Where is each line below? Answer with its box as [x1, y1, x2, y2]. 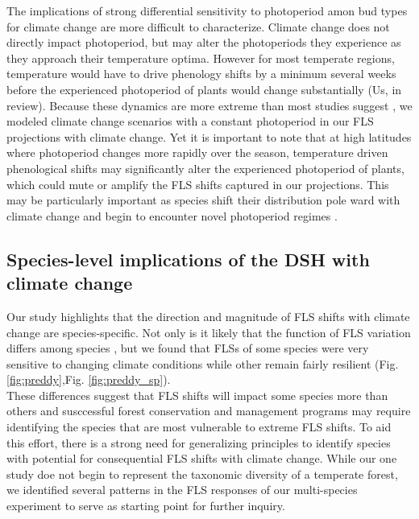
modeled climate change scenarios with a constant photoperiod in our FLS [6, 113, 374, 130]
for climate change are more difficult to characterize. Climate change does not [6, 18, 390, 35]
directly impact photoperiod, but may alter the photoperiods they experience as [6, 34, 401, 51]
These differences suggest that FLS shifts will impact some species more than [6, 386, 388, 403]
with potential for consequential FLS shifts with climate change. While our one [6, 450, 397, 467]
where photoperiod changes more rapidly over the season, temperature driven [6, 144, 388, 161]
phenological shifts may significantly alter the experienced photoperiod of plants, [6, 159, 404, 176]
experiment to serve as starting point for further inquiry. [6, 497, 285, 514]
